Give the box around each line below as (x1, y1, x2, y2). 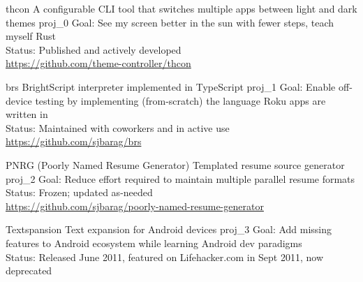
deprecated (6, 263, 52, 278)
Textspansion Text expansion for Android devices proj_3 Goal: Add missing (6, 222, 332, 237)
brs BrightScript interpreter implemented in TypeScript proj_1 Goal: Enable (6, 79, 336, 94)
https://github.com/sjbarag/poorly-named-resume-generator (6, 198, 264, 213)
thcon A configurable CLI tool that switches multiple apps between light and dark (6, 1, 357, 15)
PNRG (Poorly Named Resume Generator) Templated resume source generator (6, 157, 345, 172)
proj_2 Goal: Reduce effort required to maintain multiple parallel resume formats (6, 171, 355, 186)
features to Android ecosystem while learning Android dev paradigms (6, 235, 302, 250)
